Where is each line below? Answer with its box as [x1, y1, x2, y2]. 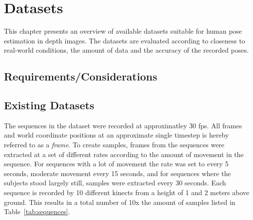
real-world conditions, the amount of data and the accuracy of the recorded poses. [4, 45, 249, 55]
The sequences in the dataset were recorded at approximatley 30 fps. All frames [4, 120, 242, 130]
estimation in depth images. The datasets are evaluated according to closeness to [4, 35, 245, 45]
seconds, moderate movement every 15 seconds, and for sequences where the [4, 168, 231, 178]
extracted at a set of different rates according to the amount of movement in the [4, 149, 244, 159]
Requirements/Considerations [4, 69, 157, 84]
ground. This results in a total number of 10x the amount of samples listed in [4, 197, 235, 207]
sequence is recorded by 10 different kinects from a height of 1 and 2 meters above [4, 187, 250, 198]
